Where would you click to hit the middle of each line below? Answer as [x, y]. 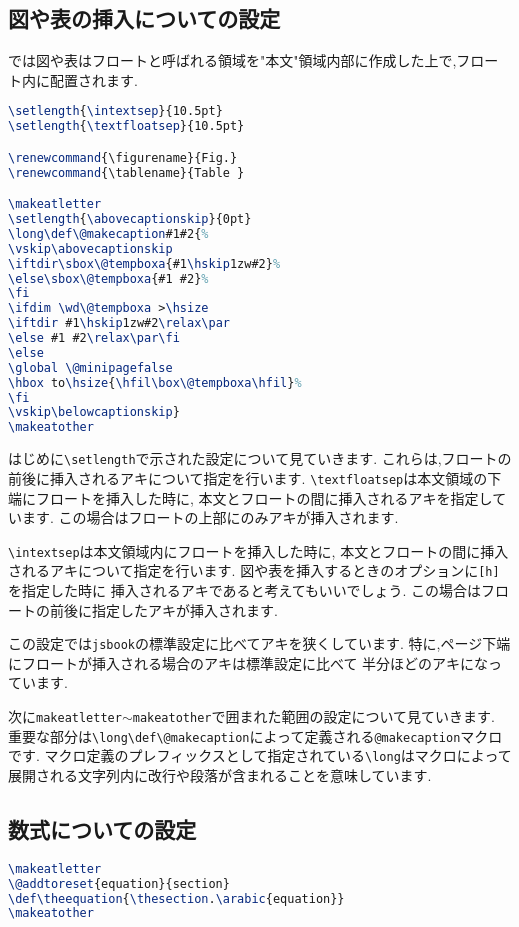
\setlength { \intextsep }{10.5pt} [115, 111]
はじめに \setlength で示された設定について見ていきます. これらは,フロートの [260, 458]
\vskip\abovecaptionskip [90, 248]
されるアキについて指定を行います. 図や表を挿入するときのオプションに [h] [254, 570]
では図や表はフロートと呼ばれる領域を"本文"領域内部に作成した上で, [232, 60]
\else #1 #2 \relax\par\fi [94, 338]
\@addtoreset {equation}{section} [119, 883]
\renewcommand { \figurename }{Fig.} [123, 157]
